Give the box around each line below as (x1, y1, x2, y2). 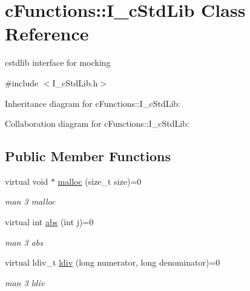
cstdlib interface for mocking (5, 56, 111, 69)
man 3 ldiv (5, 276, 45, 289)
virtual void (5, 174, 48, 187)
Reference (5, 21, 89, 46)
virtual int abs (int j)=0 (5, 216, 94, 228)
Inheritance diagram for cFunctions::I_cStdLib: (5, 97, 180, 109)
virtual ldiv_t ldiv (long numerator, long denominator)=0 (5, 256, 220, 269)
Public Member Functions (5, 147, 171, 165)
